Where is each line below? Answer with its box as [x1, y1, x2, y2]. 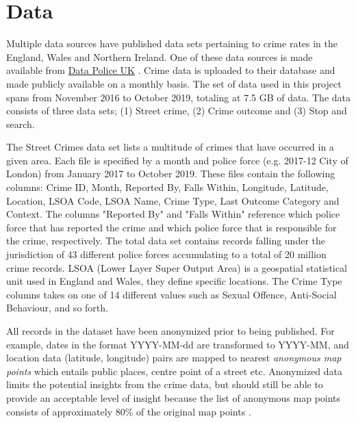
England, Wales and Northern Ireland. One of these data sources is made [6, 49, 313, 64]
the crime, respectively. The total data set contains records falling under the [6, 233, 325, 248]
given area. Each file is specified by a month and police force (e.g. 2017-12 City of [6, 153, 348, 167]
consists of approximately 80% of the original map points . [6, 404, 251, 418]
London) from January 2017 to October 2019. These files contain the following [6, 166, 335, 181]
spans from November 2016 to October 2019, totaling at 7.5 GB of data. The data [6, 90, 351, 104]
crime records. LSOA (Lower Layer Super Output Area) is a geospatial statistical [6, 260, 347, 274]
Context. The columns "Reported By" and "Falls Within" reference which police [6, 207, 340, 221]
